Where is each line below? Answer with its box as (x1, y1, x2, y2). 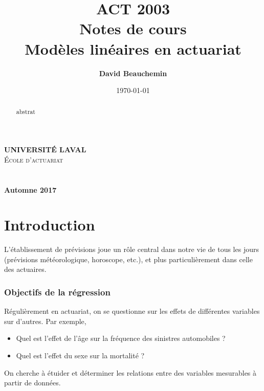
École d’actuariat (4, 154, 63, 165)
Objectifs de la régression (4, 285, 111, 298)
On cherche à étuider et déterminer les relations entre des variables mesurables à (4, 367, 257, 378)
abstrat (16, 107, 35, 116)
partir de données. (4, 377, 61, 388)
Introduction (4, 214, 95, 235)
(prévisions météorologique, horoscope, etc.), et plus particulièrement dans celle (4, 254, 253, 264)
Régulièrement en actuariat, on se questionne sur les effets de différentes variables (4, 306, 260, 316)
